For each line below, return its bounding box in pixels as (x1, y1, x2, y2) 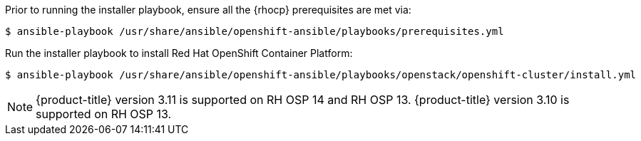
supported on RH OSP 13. (36, 107, 172, 121)
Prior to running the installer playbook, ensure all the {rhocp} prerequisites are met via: (5, 4, 411, 16)
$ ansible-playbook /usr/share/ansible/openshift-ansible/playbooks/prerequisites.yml (5, 26, 504, 37)
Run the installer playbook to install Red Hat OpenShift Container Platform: (5, 47, 353, 59)
